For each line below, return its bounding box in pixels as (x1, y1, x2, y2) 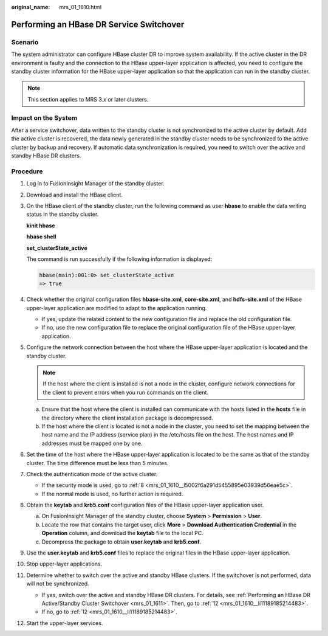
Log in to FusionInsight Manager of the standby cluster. (26, 180, 165, 187)
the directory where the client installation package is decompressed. (41, 414, 213, 421)
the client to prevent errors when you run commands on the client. (43, 389, 209, 396)
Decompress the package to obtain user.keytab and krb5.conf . (41, 538, 202, 545)
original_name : (11, 4, 50, 10)
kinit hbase (26, 222, 55, 229)
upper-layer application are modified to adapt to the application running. (26, 304, 207, 311)
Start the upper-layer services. (26, 619, 103, 626)
